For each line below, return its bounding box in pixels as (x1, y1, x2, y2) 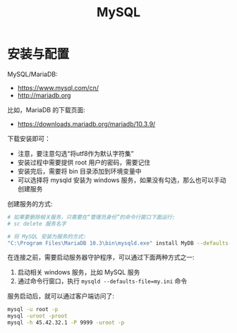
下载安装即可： (7, 134, 51, 143)
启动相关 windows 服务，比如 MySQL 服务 (17, 268, 140, 277)
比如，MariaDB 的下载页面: (7, 105, 86, 114)
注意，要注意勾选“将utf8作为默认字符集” (17, 149, 134, 157)
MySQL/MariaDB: (7, 70, 58, 78)
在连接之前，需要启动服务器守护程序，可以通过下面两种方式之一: (7, 253, 195, 262)
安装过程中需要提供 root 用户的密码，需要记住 (17, 158, 151, 166)
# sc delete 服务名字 (7, 220, 67, 227)
